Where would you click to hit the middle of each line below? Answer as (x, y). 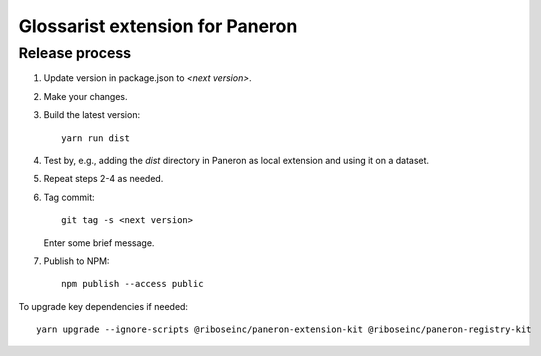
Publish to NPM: (76, 261)
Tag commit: (69, 197)
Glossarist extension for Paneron (158, 26)
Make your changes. (86, 96)
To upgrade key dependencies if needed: (103, 306)
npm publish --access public (132, 284)
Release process (75, 53)
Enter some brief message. (99, 242)
